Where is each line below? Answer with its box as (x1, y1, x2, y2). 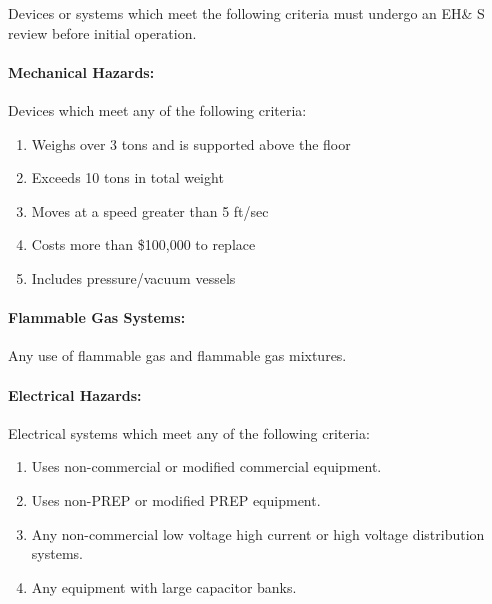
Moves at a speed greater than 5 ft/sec (31, 200, 269, 221)
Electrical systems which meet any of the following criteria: (8, 422, 370, 443)
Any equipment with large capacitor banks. (31, 576, 297, 597)
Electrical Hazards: (8, 384, 142, 405)
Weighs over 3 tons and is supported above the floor (31, 133, 351, 154)
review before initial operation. (8, 22, 197, 43)
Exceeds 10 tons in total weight (31, 167, 224, 188)
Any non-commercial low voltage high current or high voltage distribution (31, 523, 485, 544)
